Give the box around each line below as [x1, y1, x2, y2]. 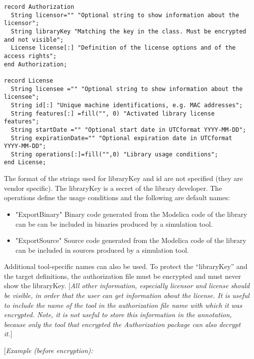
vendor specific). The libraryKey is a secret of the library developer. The [4, 182, 222, 193]
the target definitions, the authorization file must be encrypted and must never [4, 270, 241, 281]
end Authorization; [4, 60, 67, 68]
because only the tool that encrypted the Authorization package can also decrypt [4, 319, 241, 329]
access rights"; [4, 52, 57, 60]
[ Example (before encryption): [4, 345, 93, 356]
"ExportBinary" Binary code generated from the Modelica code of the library [15, 209, 248, 219]
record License [4, 77, 53, 84]
